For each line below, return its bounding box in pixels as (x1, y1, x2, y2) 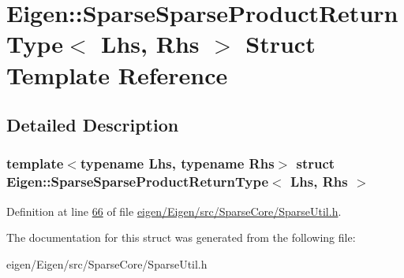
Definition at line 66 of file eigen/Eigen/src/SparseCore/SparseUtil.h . (6, 202, 342, 219)
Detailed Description (6, 113, 179, 137)
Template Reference (6, 58, 228, 91)
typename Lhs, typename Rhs (80, 154, 275, 173)
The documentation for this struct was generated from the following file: (6, 229, 356, 246)
